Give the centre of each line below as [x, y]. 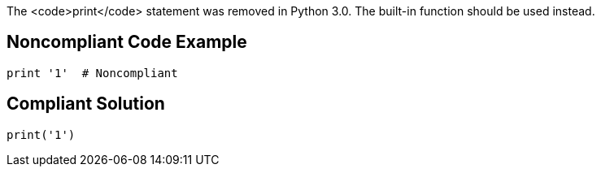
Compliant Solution [86, 104]
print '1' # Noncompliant [92, 73]
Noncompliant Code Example [127, 42]
